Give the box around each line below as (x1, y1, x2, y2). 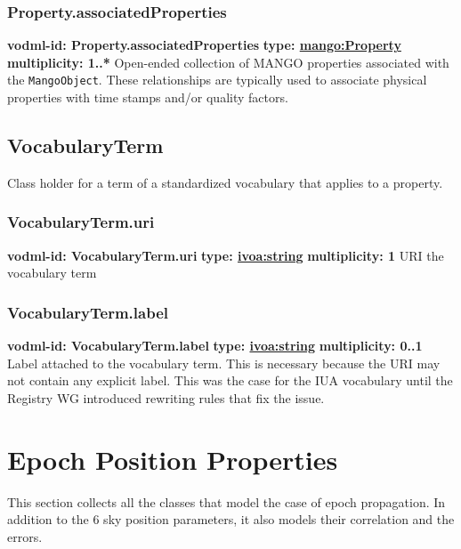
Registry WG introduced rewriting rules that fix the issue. (7, 388, 325, 407)
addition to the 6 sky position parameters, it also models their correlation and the (7, 510, 455, 529)
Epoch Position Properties (7, 440, 338, 477)
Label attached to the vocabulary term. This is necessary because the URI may (7, 353, 441, 372)
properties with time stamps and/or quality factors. (7, 88, 288, 107)
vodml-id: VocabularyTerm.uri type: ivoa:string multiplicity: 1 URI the (7, 246, 444, 264)
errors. (7, 527, 43, 545)
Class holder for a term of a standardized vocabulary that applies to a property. (7, 173, 443, 191)
